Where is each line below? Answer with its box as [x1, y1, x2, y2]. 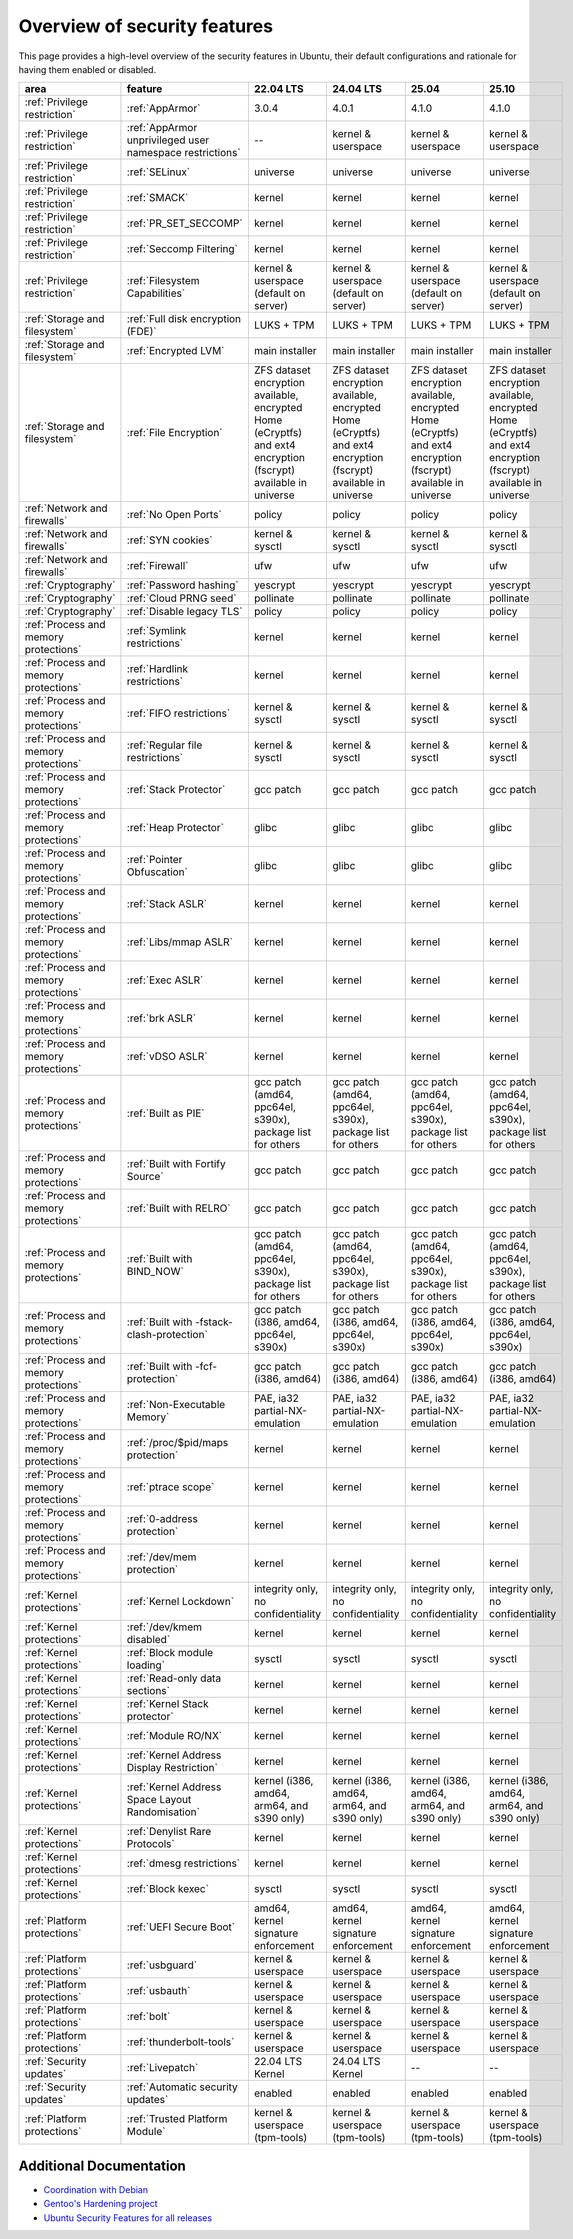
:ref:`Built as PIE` [126, 1106, 205, 1120]
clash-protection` [126, 1328, 209, 1342]
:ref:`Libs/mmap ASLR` [126, 935, 234, 949]
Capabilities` [126, 286, 186, 300]
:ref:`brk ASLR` [126, 1011, 197, 1025]
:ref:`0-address [126, 1512, 199, 1526]
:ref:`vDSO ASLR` [126, 1050, 208, 1064]
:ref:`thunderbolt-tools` [126, 2035, 235, 2049]
